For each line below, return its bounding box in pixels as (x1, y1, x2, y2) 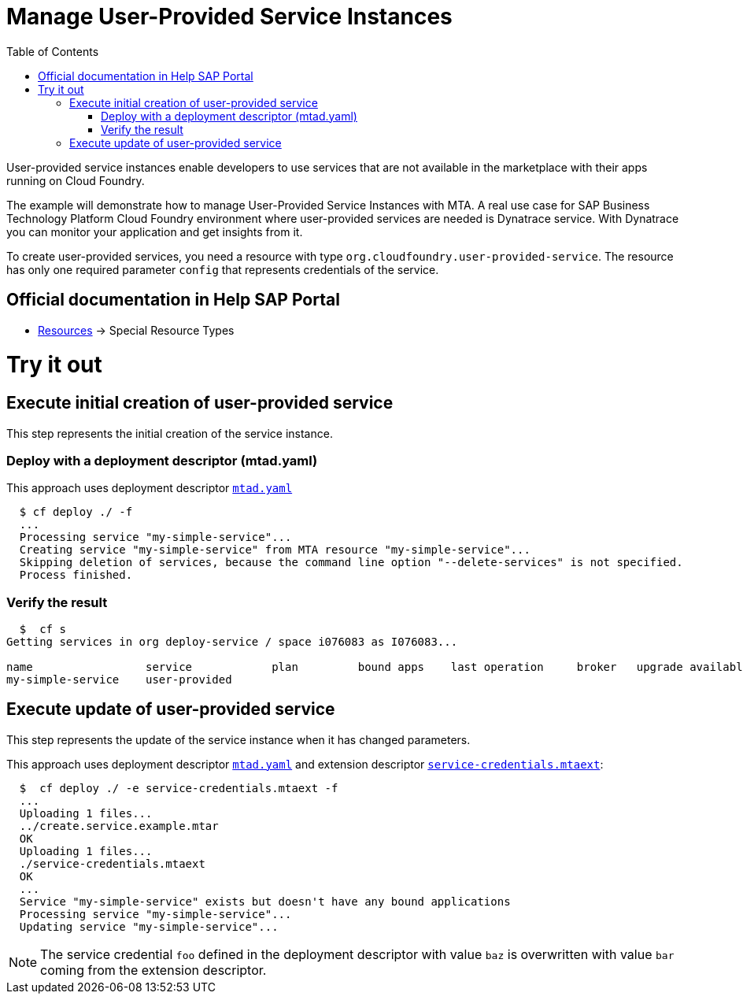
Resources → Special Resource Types (38, 323, 235, 337)
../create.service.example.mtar (19, 819, 219, 832)
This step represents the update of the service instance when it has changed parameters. (6, 732, 471, 746)
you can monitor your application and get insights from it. (6, 224, 303, 239)
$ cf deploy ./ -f (19, 506, 133, 519)
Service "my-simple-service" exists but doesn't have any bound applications (19, 894, 511, 908)
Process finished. (19, 569, 133, 582)
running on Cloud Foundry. (6, 173, 145, 187)
